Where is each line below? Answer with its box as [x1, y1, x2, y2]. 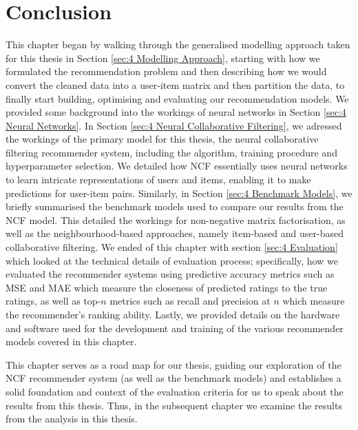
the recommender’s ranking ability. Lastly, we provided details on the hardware [6, 307, 340, 321]
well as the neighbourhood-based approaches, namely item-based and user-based [6, 226, 344, 240]
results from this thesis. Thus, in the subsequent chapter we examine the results [6, 398, 342, 412]
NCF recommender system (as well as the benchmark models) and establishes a [6, 371, 341, 385]
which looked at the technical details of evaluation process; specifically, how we [6, 253, 338, 267]
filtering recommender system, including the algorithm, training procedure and [6, 145, 337, 159]
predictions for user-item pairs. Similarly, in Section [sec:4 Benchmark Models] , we [6, 185, 352, 200]
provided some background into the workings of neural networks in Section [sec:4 [6, 105, 346, 119]
